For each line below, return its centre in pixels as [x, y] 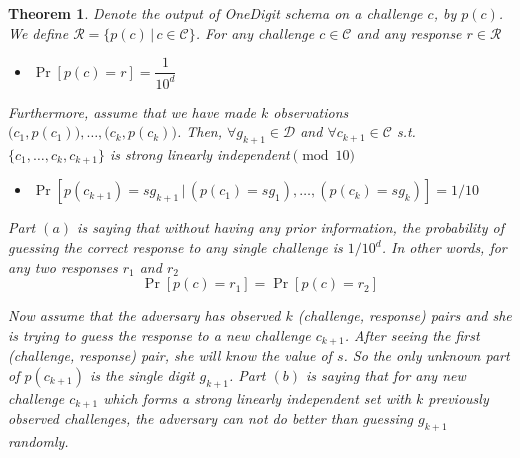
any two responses [63, 266]
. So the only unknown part [426, 355]
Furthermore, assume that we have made [132, 111]
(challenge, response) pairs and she [404, 315]
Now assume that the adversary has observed [144, 315]
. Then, [199, 131]
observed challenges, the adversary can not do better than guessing [211, 418]
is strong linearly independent [200, 153]
